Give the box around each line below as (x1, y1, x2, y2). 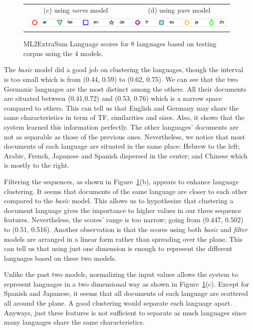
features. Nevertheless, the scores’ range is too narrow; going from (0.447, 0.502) (4, 214, 244, 225)
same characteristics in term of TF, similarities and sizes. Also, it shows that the (4, 112, 245, 122)
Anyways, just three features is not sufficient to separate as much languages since (4, 307, 247, 317)
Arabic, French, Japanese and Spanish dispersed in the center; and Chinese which (4, 150, 248, 160)
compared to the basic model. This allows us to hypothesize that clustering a (4, 195, 234, 206)
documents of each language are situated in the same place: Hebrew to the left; (4, 141, 240, 151)
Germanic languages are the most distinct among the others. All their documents (4, 83, 247, 94)
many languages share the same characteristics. (4, 317, 145, 327)
